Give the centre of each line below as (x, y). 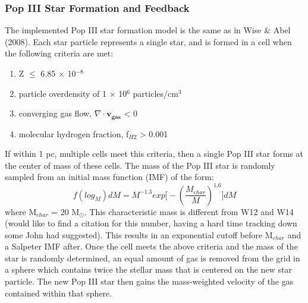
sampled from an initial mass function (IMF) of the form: (109, 177)
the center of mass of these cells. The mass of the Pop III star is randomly (140, 165)
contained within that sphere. (59, 293)
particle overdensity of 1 (62, 93)
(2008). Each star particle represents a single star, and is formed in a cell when (148, 41)
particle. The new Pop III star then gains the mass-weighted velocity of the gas (149, 281)
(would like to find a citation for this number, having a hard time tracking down (151, 223)
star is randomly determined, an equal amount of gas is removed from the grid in (153, 258)
